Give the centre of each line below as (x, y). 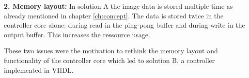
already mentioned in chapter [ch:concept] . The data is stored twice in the (114, 15)
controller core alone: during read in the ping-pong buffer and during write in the (124, 25)
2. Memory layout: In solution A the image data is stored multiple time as (118, 6)
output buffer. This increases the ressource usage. (77, 34)
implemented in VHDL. (39, 70)
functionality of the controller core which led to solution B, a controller (109, 60)
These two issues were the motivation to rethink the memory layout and (111, 51)
